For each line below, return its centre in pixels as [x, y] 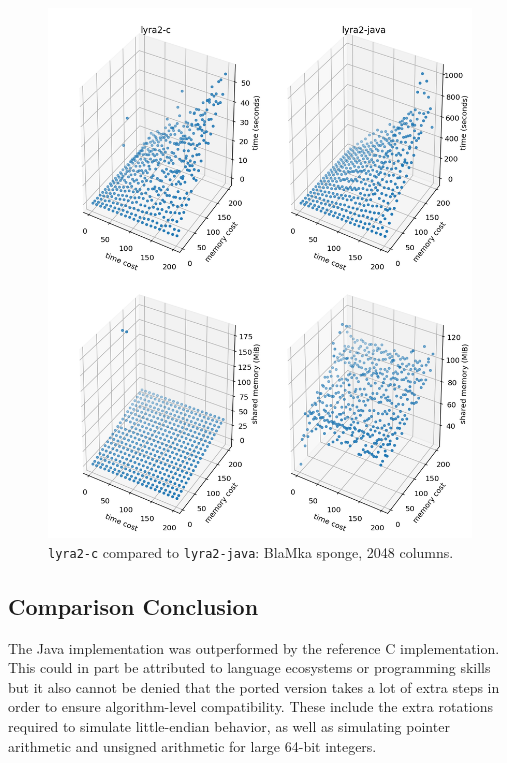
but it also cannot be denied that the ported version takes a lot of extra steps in [254, 686]
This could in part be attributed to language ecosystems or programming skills [249, 667]
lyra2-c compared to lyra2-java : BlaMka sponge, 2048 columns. [251, 551]
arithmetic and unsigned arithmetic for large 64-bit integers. [192, 745]
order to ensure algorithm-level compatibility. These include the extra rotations [251, 706]
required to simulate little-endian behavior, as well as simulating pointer [229, 725]
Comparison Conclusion [133, 605]
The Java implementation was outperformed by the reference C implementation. [254, 647]
